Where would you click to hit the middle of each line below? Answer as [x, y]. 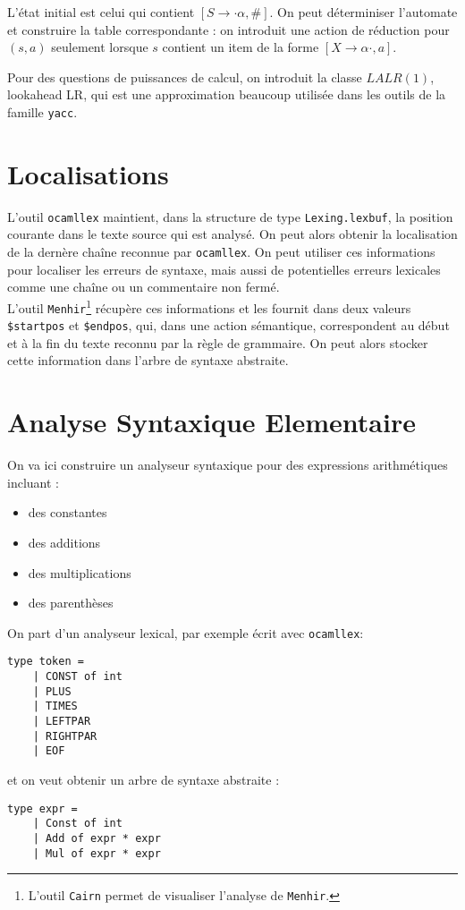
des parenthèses [71, 603]
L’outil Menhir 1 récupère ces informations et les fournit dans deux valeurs [209, 306]
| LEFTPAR [62, 721]
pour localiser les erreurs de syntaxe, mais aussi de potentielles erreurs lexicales [224, 269]
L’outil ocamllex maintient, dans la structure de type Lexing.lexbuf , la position [230, 216]
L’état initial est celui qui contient [101, 12]
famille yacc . [42, 111]
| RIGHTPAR [65, 736]
